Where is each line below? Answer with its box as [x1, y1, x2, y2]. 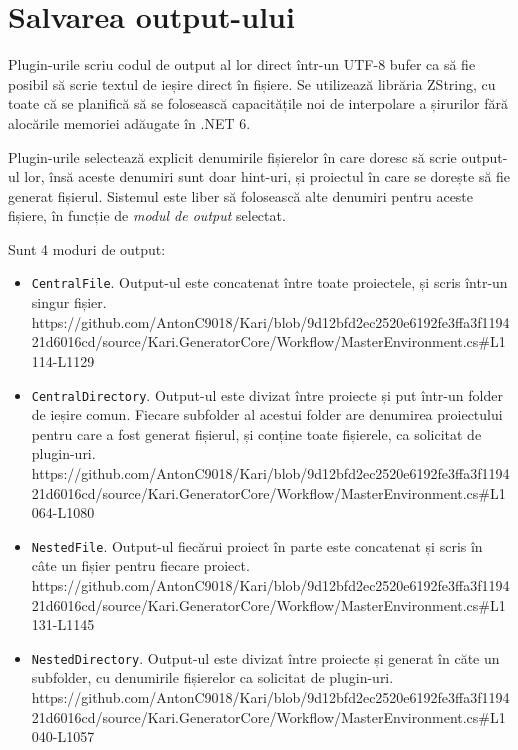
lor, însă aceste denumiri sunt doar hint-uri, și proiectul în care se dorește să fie [24, 166, 511, 187]
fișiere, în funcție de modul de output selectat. [8, 205, 286, 226]
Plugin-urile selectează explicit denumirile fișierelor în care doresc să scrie [8, 146, 457, 167]
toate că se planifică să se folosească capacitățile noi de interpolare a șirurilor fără [8, 93, 508, 114]
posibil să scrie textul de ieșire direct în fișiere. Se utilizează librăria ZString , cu [8, 73, 496, 94]
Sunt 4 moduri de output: [8, 238, 166, 259]
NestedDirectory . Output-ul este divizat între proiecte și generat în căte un [31, 647, 500, 668]
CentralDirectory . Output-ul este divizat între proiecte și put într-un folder [31, 384, 503, 405]
